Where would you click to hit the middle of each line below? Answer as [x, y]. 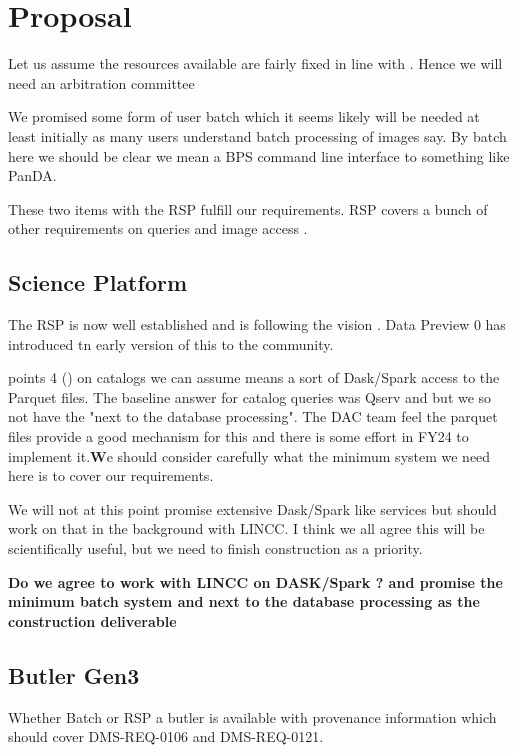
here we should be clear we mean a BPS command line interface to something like [259, 155]
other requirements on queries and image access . [158, 228]
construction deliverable [92, 620]
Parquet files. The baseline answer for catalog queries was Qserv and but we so [250, 396]
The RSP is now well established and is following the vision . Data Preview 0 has [257, 324]
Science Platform [98, 282]
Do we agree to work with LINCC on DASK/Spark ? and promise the [255, 581]
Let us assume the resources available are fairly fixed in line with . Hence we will [255, 63]
